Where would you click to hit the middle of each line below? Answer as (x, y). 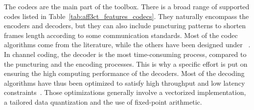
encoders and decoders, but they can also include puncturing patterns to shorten (125, 26)
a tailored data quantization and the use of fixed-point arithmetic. (103, 101)
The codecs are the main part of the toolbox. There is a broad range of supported (127, 6)
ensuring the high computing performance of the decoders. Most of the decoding (124, 73)
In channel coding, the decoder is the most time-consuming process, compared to (125, 54)
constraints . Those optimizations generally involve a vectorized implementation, (125, 92)
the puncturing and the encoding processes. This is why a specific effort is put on (126, 64)
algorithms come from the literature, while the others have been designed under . (127, 45)
